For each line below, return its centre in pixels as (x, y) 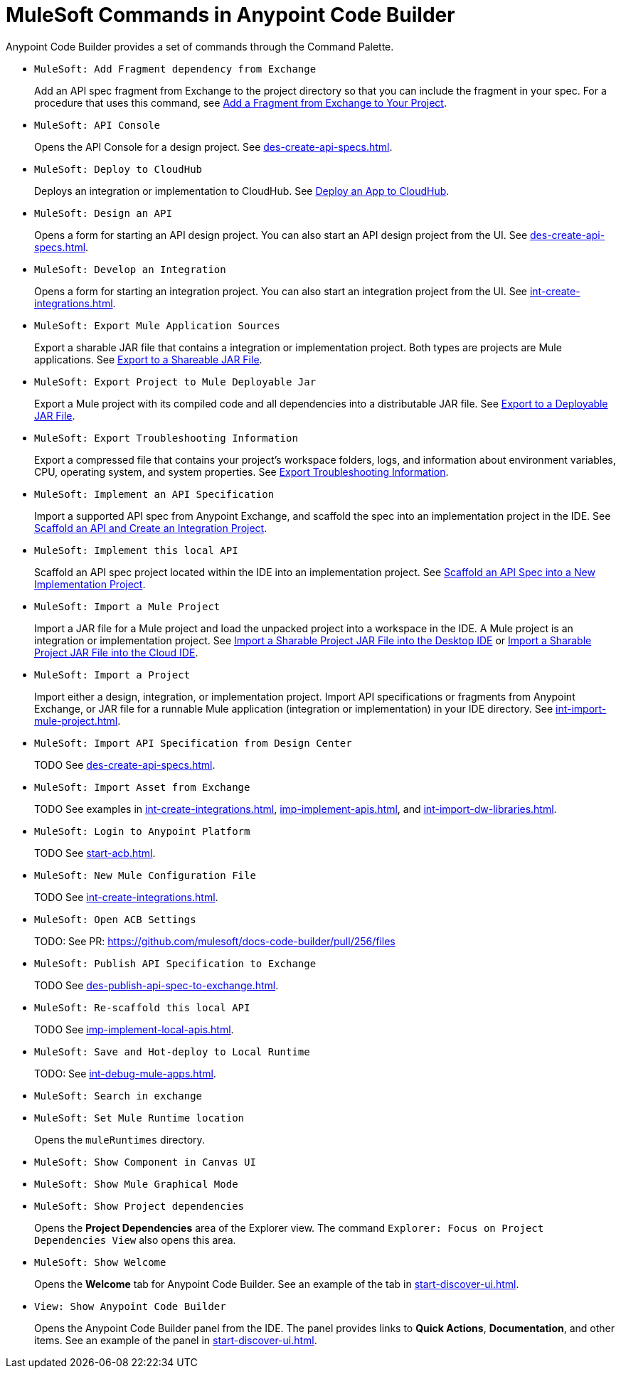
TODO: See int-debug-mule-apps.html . (125, 1073)
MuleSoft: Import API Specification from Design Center (193, 743)
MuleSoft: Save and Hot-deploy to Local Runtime (172, 1051)
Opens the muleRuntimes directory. (120, 1139)
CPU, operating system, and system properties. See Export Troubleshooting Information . (241, 472)
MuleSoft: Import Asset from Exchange (142, 787)
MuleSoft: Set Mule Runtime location (139, 1118)
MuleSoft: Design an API (103, 213)
